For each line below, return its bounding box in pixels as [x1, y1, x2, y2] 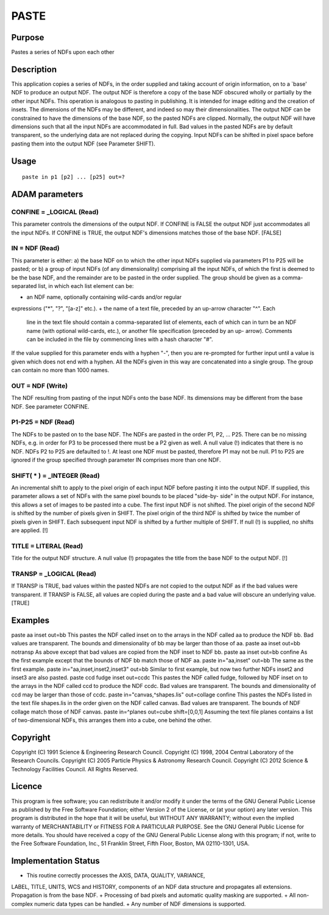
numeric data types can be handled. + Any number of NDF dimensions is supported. [34, 900, 246, 907]
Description [11, 64, 57, 74]
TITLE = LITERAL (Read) [11, 542, 83, 550]
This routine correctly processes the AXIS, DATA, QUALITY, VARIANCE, [26, 872, 205, 879]
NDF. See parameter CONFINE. [11, 402, 90, 410]
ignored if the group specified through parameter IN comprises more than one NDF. [11, 456, 221, 463]
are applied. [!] [11, 527, 48, 534]
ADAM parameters [11, 189, 83, 199]
